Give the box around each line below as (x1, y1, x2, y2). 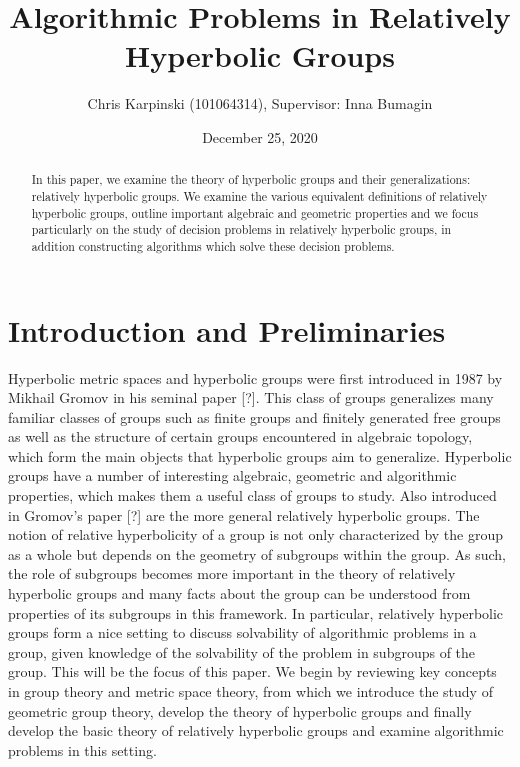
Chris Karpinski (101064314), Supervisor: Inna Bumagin (87, 93, 433, 114)
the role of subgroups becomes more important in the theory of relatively (8, 563, 456, 584)
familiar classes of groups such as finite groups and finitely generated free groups (8, 406, 501, 427)
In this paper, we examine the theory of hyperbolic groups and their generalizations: (31, 171, 471, 188)
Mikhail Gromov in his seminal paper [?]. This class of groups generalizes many (8, 387, 494, 408)
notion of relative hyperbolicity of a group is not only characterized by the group (8, 524, 504, 545)
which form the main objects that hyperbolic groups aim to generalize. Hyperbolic (8, 445, 512, 466)
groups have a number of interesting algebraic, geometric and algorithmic (8, 465, 457, 486)
